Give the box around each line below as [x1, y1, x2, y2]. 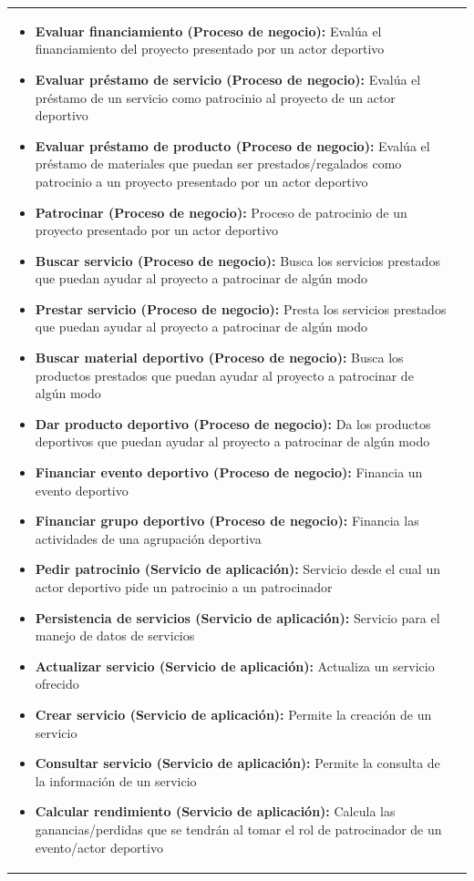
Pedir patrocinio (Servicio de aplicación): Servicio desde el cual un [35, 559, 440, 579]
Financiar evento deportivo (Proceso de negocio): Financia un [35, 463, 423, 482]
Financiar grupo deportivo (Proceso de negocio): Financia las [35, 511, 419, 530]
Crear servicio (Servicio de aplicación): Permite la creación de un [35, 704, 432, 723]
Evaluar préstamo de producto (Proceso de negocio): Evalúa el [35, 136, 430, 155]
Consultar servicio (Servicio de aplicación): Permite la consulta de [35, 753, 440, 773]
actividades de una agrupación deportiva [35, 528, 262, 548]
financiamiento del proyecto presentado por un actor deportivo [35, 39, 385, 58]
